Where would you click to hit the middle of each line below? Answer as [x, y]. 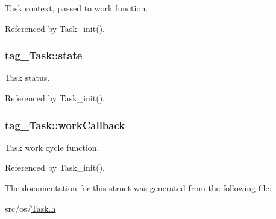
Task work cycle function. [52, 147]
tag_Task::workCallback [65, 125]
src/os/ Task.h [30, 208]
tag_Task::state [44, 55]
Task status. [27, 78]
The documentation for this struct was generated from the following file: [138, 188]
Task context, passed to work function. [77, 8]
